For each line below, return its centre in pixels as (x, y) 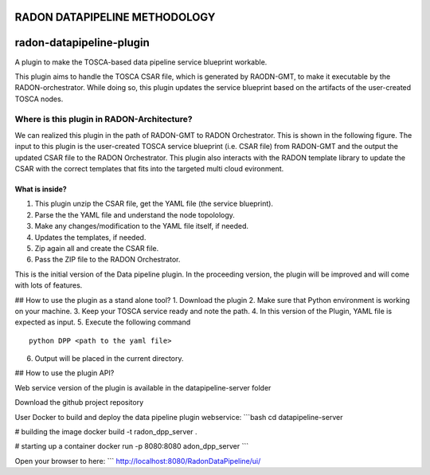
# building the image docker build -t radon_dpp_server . (106, 432)
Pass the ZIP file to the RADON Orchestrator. (107, 260)
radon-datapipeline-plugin (82, 43)
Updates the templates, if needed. (90, 237)
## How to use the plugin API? (64, 373)
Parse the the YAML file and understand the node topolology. (135, 214)
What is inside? (41, 189)
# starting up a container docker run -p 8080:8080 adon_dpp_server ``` (132, 446)
